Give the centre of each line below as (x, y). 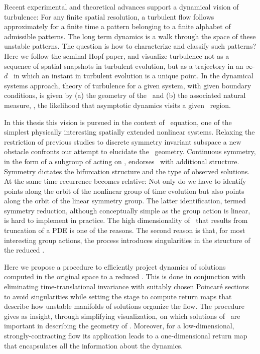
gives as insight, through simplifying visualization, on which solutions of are (122, 316)
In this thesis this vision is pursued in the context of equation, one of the (118, 122)
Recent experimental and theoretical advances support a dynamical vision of (121, 7)
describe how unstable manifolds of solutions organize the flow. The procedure (124, 306)
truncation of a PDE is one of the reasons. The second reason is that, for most (125, 230)
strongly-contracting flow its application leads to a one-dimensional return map (126, 335)
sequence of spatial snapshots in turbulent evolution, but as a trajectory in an (124, 66)
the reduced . (24, 250)
